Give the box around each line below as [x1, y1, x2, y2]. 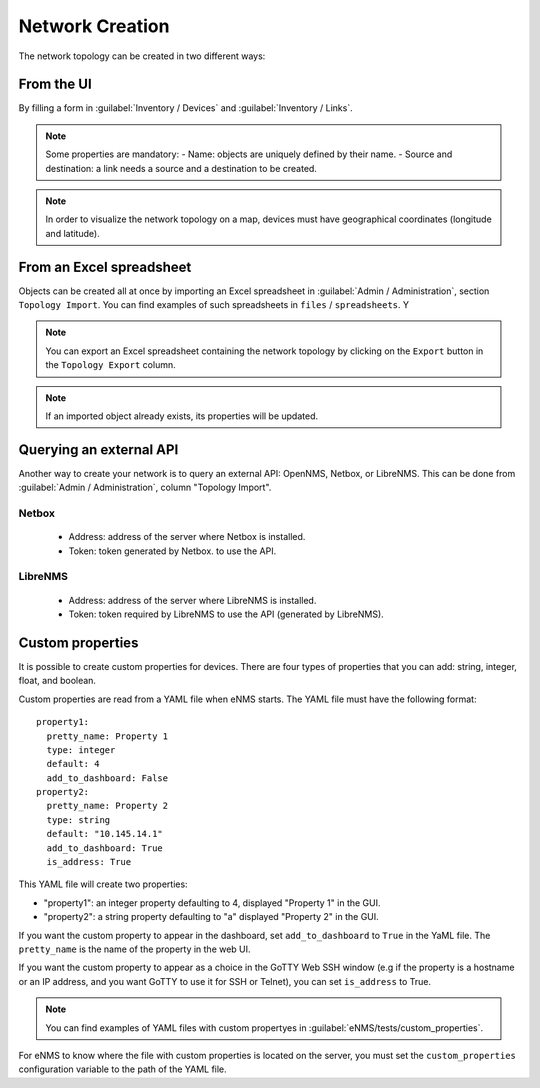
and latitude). [45, 227, 100, 239]
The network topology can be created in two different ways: [18, 50, 266, 62]
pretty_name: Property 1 [46, 730, 169, 742]
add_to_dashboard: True [46, 842, 164, 854]
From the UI [18, 76, 92, 93]
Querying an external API [18, 441, 179, 458]
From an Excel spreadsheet [18, 258, 192, 275]
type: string [46, 814, 111, 825]
